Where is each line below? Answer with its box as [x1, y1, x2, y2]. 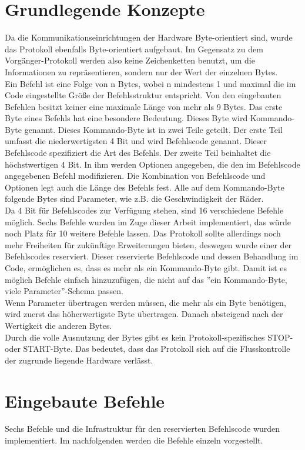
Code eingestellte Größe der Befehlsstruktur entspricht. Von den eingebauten [5, 89, 281, 101]
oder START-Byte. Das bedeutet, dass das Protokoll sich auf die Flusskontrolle [5, 342, 290, 355]
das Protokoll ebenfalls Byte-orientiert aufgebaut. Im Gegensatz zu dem [5, 42, 263, 55]
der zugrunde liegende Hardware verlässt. [5, 354, 153, 366]
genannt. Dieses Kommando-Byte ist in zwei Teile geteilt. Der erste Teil [24, 123, 283, 135]
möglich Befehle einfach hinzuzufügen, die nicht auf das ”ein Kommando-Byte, [5, 273, 287, 285]
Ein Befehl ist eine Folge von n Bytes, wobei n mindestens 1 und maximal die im [5, 77, 296, 89]
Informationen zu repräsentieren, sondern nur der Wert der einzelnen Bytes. [5, 65, 278, 78]
